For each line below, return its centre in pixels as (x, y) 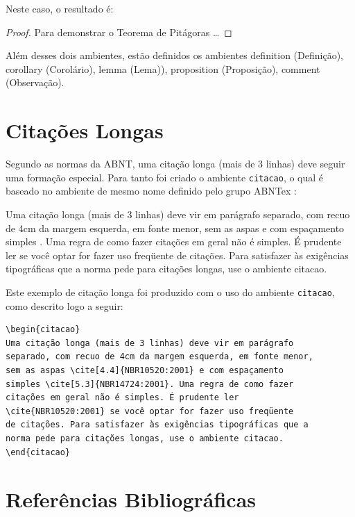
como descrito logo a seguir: (64, 305)
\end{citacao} (38, 452)
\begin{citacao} (43, 330)
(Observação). (35, 82)
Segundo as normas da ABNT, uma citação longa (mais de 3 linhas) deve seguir (175, 164)
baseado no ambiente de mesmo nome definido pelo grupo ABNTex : (151, 191)
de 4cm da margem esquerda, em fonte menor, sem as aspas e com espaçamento (175, 228)
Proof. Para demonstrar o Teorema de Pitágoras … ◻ (119, 32)
